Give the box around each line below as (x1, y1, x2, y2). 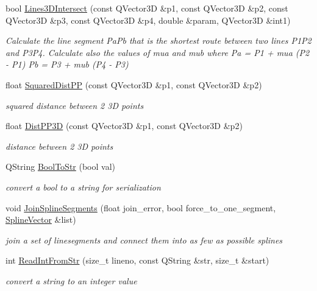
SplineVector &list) (5, 213, 76, 226)
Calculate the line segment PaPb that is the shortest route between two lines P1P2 (5, 34, 312, 47)
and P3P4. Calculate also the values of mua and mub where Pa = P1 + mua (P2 (5, 46, 310, 58)
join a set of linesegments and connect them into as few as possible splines (5, 233, 283, 246)
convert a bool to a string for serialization (5, 180, 161, 193)
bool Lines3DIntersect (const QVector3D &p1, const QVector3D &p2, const (5, 2, 288, 14)
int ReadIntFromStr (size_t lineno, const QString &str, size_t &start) (5, 254, 269, 267)
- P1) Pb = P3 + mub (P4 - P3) (5, 58, 129, 71)
